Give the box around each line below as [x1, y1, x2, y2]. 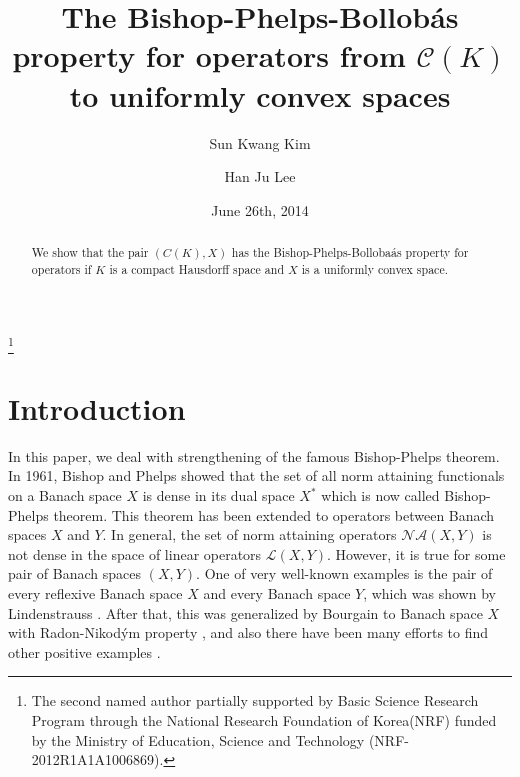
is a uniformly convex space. [301, 260, 448, 277]
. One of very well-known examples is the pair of [196, 563, 493, 584]
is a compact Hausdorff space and [109, 260, 285, 277]
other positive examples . [8, 641, 161, 662]
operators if [31, 260, 92, 277]
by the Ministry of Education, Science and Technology [31, 729, 365, 750]
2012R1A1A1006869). [31, 749, 164, 770]
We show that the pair [31, 244, 149, 261]
